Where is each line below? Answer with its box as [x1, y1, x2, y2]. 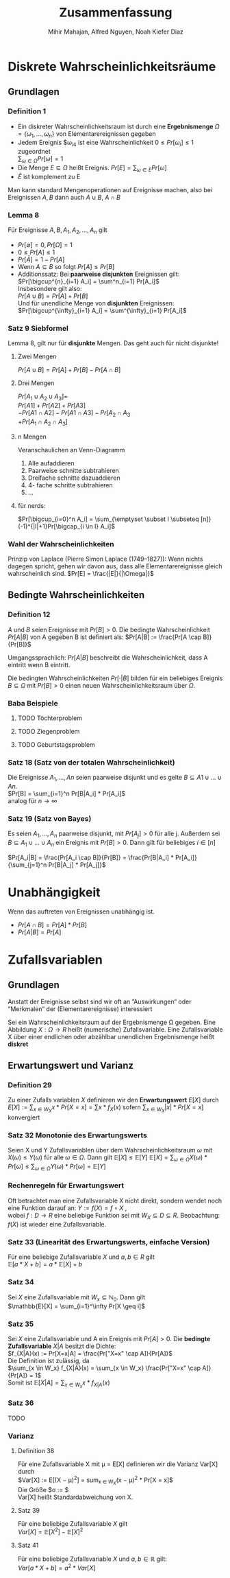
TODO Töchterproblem [17, 714, 83, 722]
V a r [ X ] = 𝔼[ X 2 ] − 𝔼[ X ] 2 [17, 1527, 84, 1536]
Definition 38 [17, 1447, 55, 1454]
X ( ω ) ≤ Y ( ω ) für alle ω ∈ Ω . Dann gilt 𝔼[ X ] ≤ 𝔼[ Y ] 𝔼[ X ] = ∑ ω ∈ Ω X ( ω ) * [8, 1153, 207, 1163]
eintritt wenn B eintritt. [8, 660, 71, 669]
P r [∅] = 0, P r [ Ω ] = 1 [17, 240, 73, 248]
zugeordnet [17, 148, 51, 156]
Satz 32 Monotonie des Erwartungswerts [8, 1130, 148, 1140]
